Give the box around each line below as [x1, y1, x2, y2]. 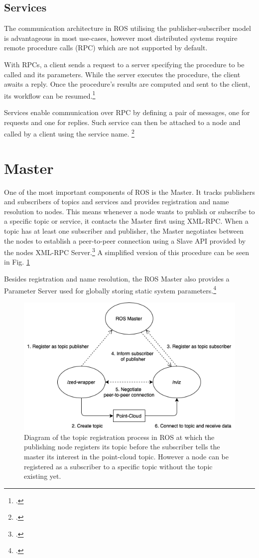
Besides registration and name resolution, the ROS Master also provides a [4, 273, 230, 283]
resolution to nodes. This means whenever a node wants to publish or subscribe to [4, 206, 255, 216]
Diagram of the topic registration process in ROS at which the [24, 431, 215, 442]
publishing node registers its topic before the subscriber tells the [24, 441, 220, 452]
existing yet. [24, 471, 61, 481]
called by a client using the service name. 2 [4, 127, 134, 139]
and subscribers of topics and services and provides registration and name [4, 196, 229, 207]
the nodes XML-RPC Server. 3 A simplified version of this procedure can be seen [4, 246, 249, 257]
